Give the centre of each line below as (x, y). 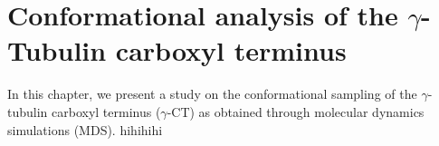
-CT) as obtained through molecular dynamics (296, 111)
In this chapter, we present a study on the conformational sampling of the (212, 94)
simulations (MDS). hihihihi (85, 129)
